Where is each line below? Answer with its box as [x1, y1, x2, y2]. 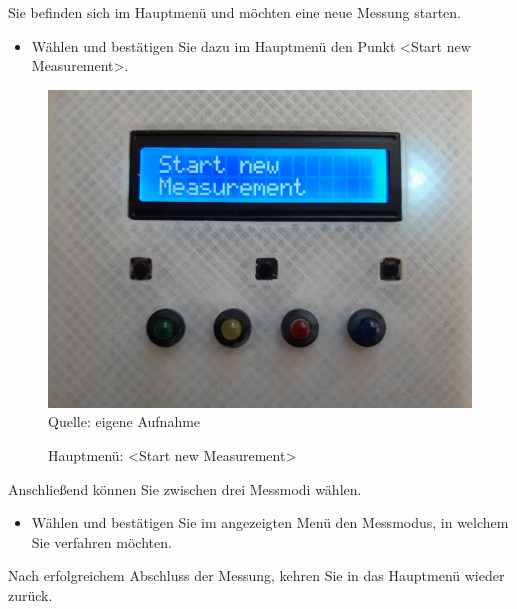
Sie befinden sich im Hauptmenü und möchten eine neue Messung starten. [8, 2, 462, 22]
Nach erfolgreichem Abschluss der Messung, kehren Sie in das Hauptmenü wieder [8, 565, 505, 586]
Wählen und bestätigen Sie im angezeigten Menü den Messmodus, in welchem [31, 512, 509, 533]
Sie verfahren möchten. [31, 531, 172, 552]
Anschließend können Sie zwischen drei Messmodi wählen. [8, 478, 362, 499]
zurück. [8, 584, 53, 605]
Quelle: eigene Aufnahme [48, 411, 201, 432]
